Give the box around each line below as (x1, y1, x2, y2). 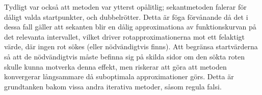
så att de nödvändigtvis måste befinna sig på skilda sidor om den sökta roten (4, 51, 245, 61)
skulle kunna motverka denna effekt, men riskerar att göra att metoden (4, 61, 227, 72)
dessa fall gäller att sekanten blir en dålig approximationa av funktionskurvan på (4, 21, 256, 32)
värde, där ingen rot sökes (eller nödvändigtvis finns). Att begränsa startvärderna (4, 41, 258, 52)
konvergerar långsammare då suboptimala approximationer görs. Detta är (4, 71, 234, 82)
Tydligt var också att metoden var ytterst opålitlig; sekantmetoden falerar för (4, 2, 247, 12)
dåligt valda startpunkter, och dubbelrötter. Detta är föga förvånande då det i (4, 11, 248, 22)
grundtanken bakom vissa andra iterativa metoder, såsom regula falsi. (4, 81, 222, 91)
